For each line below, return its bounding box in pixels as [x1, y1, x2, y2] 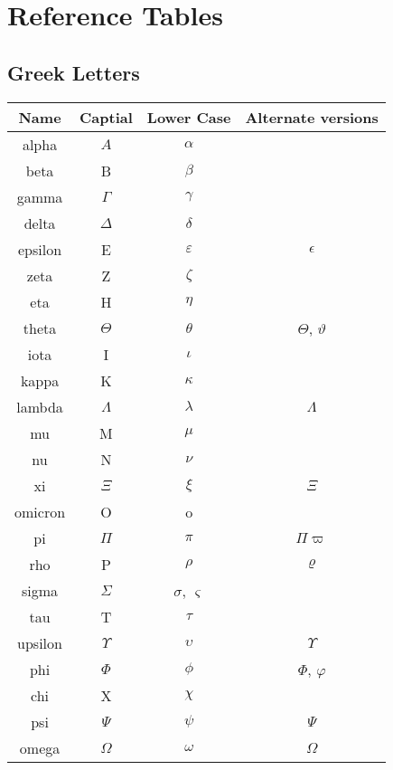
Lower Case [146, 106, 231, 128]
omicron [14, 500, 66, 522]
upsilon [17, 632, 62, 653]
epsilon [17, 238, 62, 260]
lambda [16, 395, 63, 417]
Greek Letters [7, 58, 140, 86]
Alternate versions [245, 106, 379, 128]
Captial [80, 106, 133, 128]
